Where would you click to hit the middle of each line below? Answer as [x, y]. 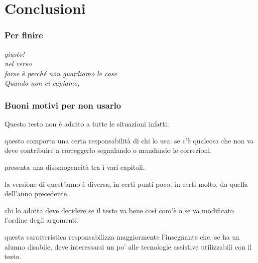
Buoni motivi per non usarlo [63, 105]
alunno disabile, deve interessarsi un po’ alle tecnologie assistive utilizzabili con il [128, 246]
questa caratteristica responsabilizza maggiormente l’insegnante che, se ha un [122, 236]
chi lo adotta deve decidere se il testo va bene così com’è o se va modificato [119, 210]
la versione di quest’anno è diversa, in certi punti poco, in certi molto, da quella [126, 184]
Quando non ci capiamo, [42, 83]
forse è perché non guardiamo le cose [61, 73]
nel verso [18, 64]
